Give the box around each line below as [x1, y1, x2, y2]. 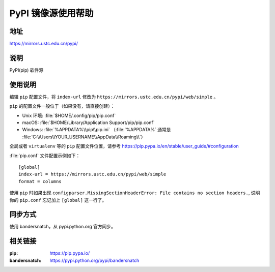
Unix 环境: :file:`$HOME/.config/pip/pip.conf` [22, 112, 116, 118]
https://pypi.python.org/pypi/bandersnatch [49, 257, 140, 263]
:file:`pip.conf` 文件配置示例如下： [9, 153, 80, 159]
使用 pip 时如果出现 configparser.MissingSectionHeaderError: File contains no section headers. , [9, 190, 250, 196]
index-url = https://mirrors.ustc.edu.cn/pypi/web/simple [18, 171, 167, 177]
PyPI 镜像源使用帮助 [9, 8, 94, 19]
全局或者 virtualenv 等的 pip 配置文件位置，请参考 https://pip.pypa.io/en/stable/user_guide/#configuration [9, 143, 239, 149]
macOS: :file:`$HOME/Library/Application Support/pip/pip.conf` [22, 119, 155, 126]
